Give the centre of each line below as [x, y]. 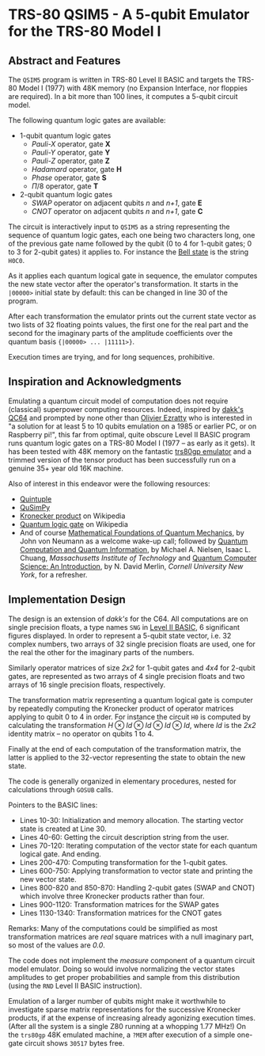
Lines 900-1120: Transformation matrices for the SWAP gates [119, 904]
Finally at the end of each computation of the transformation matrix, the [125, 749]
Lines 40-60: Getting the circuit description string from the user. [124, 837]
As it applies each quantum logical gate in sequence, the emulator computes [133, 276]
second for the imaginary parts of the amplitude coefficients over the [121, 333]
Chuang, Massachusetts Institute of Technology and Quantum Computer [138, 558]
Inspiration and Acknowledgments [95, 382]
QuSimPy [35, 507]
